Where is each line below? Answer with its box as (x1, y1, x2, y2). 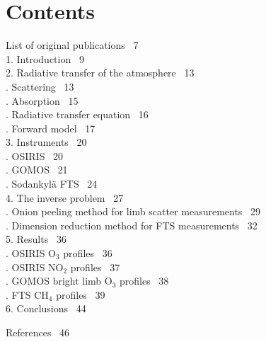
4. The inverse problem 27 (6, 190, 124, 205)
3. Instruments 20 (6, 135, 87, 149)
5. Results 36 (6, 232, 66, 246)
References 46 (6, 325, 70, 339)
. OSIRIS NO (6, 259, 64, 274)
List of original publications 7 (6, 38, 139, 52)
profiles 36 (63, 246, 112, 261)
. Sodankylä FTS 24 (6, 176, 98, 191)
